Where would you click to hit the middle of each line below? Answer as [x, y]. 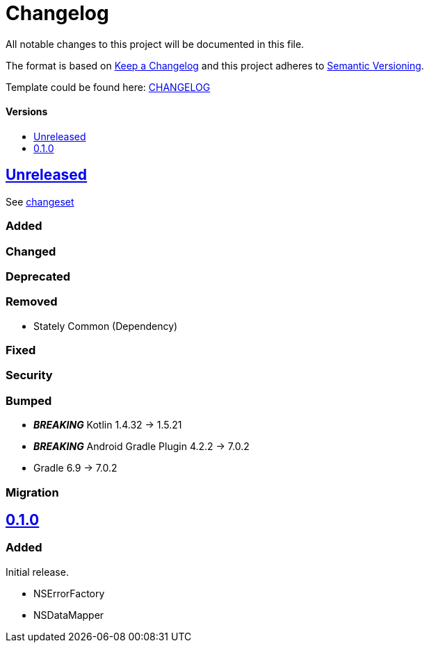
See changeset [40, 201]
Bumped [29, 400]
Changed [31, 251]
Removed [32, 302]
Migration [32, 492]
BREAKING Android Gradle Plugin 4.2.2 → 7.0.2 [141, 447]
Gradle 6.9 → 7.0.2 [75, 468]
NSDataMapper [69, 615]
